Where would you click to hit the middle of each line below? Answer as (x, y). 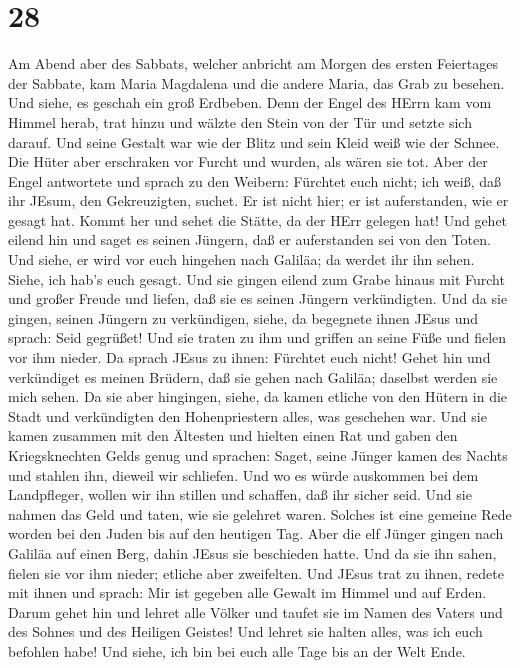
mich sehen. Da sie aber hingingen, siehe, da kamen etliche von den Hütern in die (258, 396)
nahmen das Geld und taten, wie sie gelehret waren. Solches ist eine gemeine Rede (260, 513)
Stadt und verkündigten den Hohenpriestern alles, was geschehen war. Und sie (247, 415)
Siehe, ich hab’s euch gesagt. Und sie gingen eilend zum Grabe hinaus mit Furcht (256, 278)
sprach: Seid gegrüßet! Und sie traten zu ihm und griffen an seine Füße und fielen (257, 337)
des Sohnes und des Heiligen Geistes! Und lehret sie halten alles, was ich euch (245, 631)
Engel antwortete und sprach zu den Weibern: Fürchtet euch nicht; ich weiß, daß (255, 180)
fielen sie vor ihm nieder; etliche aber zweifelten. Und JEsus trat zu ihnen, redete (256, 572)
